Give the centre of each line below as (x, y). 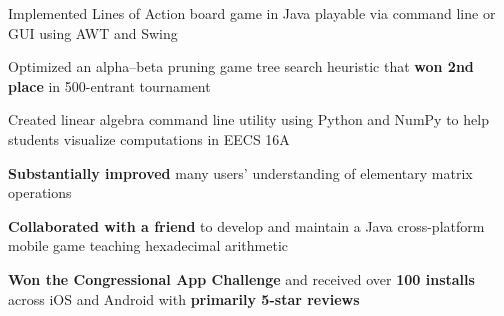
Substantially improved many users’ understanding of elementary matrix (240, 172)
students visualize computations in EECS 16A (149, 138)
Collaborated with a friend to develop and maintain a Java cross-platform (246, 225)
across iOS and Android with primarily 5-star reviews (184, 298)
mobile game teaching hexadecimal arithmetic (148, 245)
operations (40, 192)
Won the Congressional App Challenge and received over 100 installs (241, 278)
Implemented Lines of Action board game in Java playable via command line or (252, 13)
